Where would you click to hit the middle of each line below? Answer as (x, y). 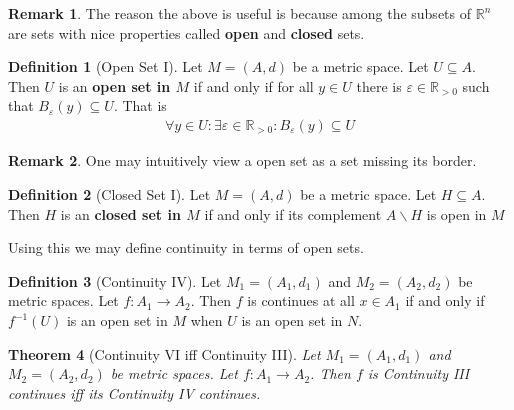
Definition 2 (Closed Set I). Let (109, 194)
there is (379, 85)
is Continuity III (418, 373)
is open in (456, 213)
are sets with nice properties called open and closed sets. (186, 32)
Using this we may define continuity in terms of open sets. (186, 247)
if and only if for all (253, 85)
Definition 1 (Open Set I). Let (105, 66)
